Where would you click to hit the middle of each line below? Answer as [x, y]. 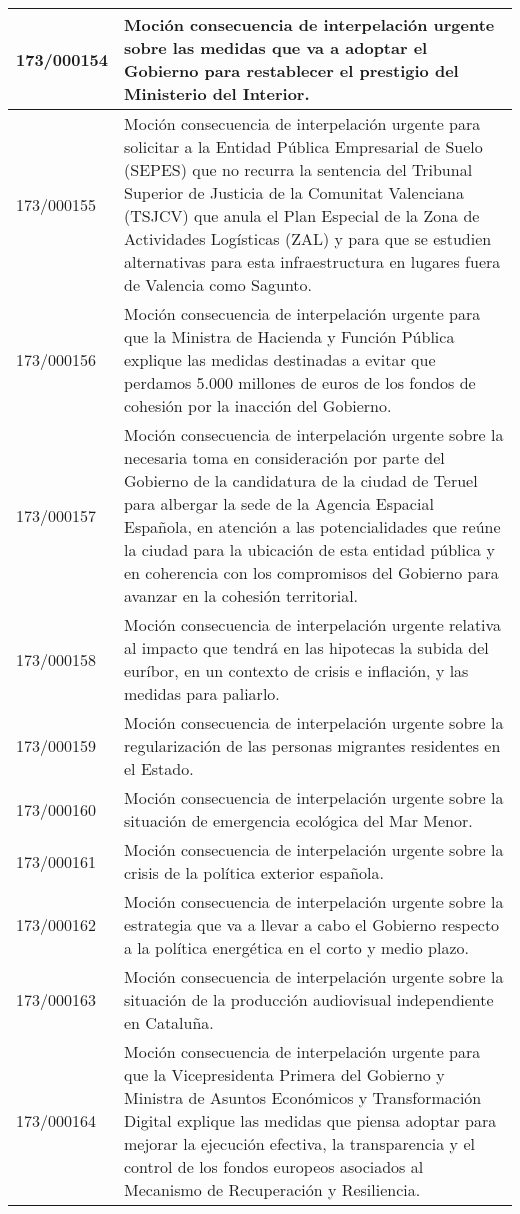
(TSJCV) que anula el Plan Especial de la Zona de [302, 215]
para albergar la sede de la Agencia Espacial [279, 503]
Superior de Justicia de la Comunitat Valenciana [294, 192]
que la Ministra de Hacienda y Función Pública [289, 336]
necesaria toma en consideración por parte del [284, 457]
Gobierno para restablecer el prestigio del [291, 70]
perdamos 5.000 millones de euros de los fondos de [300, 382]
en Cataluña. [169, 1022]
